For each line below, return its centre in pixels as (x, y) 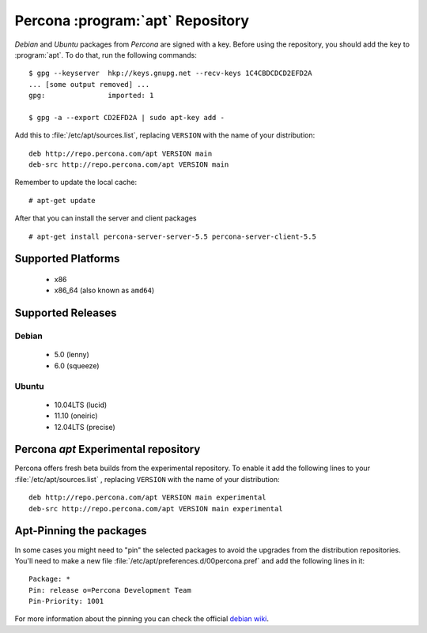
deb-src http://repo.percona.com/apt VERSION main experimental (156, 509)
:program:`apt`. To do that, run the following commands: (106, 55)
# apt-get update (62, 200)
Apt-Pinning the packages (81, 531)
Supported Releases (66, 313)
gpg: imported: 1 (91, 96)
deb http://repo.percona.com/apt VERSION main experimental (147, 497)
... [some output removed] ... (89, 84)
